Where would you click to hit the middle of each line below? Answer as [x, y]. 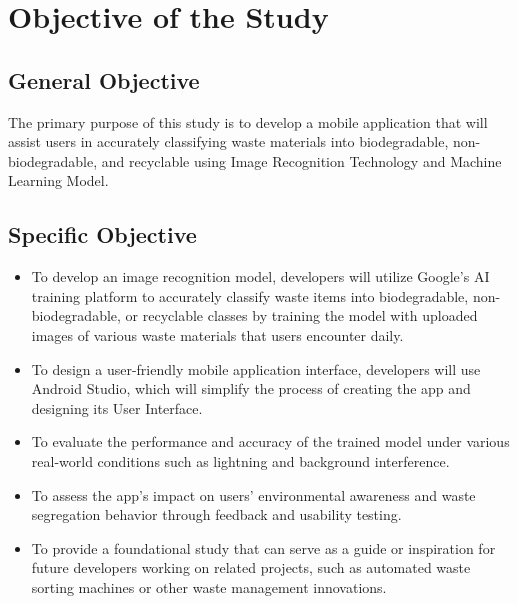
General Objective [104, 79]
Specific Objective [102, 234]
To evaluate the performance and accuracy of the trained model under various [270, 441]
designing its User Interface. [117, 407]
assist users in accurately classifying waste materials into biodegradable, [228, 141]
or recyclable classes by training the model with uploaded [301, 315]
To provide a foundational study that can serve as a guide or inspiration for [263, 547]
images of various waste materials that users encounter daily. [217, 334]
